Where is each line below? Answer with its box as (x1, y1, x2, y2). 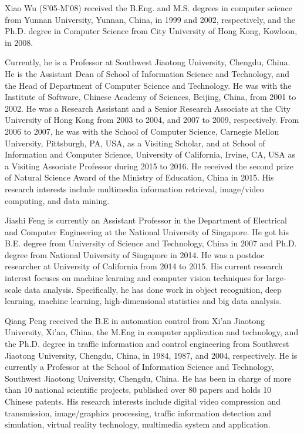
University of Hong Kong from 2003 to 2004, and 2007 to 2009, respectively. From (5, 113, 299, 126)
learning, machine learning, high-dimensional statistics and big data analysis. (5, 295, 282, 307)
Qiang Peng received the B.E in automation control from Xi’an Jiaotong (5, 314, 265, 326)
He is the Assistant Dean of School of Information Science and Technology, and (5, 67, 290, 79)
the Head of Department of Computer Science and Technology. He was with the (5, 79, 292, 91)
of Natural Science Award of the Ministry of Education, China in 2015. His (5, 171, 274, 183)
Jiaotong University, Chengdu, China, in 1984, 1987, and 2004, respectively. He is (5, 349, 298, 361)
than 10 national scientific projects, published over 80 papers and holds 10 (5, 383, 272, 396)
